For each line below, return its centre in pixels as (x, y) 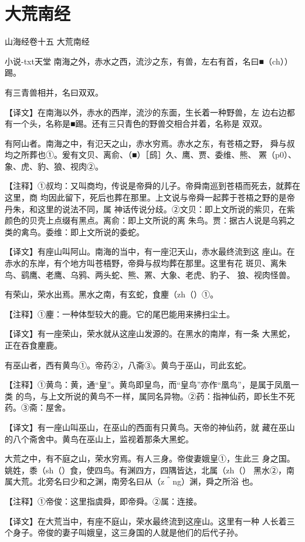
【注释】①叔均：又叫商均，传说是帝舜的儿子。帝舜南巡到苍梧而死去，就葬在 (152, 186)
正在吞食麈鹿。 (33, 345)
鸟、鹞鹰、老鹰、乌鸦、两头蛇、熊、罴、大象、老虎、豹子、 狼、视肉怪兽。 (150, 274)
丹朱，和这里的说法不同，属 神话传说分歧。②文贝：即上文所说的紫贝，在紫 (150, 209)
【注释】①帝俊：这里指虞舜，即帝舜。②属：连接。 (103, 501)
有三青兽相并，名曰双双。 (54, 92)
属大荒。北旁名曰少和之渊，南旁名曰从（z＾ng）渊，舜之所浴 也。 (131, 481)
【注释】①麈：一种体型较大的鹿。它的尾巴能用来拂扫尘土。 (120, 314)
